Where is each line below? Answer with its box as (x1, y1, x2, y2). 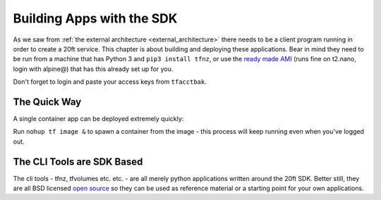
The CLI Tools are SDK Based (13, 156, 143, 168)
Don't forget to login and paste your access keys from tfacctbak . (13, 77, 207, 86)
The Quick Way (13, 96, 82, 108)
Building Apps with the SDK (13, 11, 178, 26)
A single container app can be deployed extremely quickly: (13, 115, 184, 123)
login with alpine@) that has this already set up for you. (13, 64, 174, 73)
